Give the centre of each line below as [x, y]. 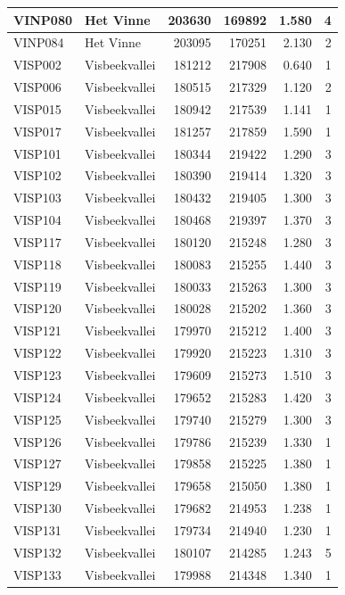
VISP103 [37, 198]
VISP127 [37, 463]
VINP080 [43, 19]
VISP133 [37, 574]
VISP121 [37, 331]
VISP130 [37, 508]
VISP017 [37, 131]
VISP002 [37, 65]
